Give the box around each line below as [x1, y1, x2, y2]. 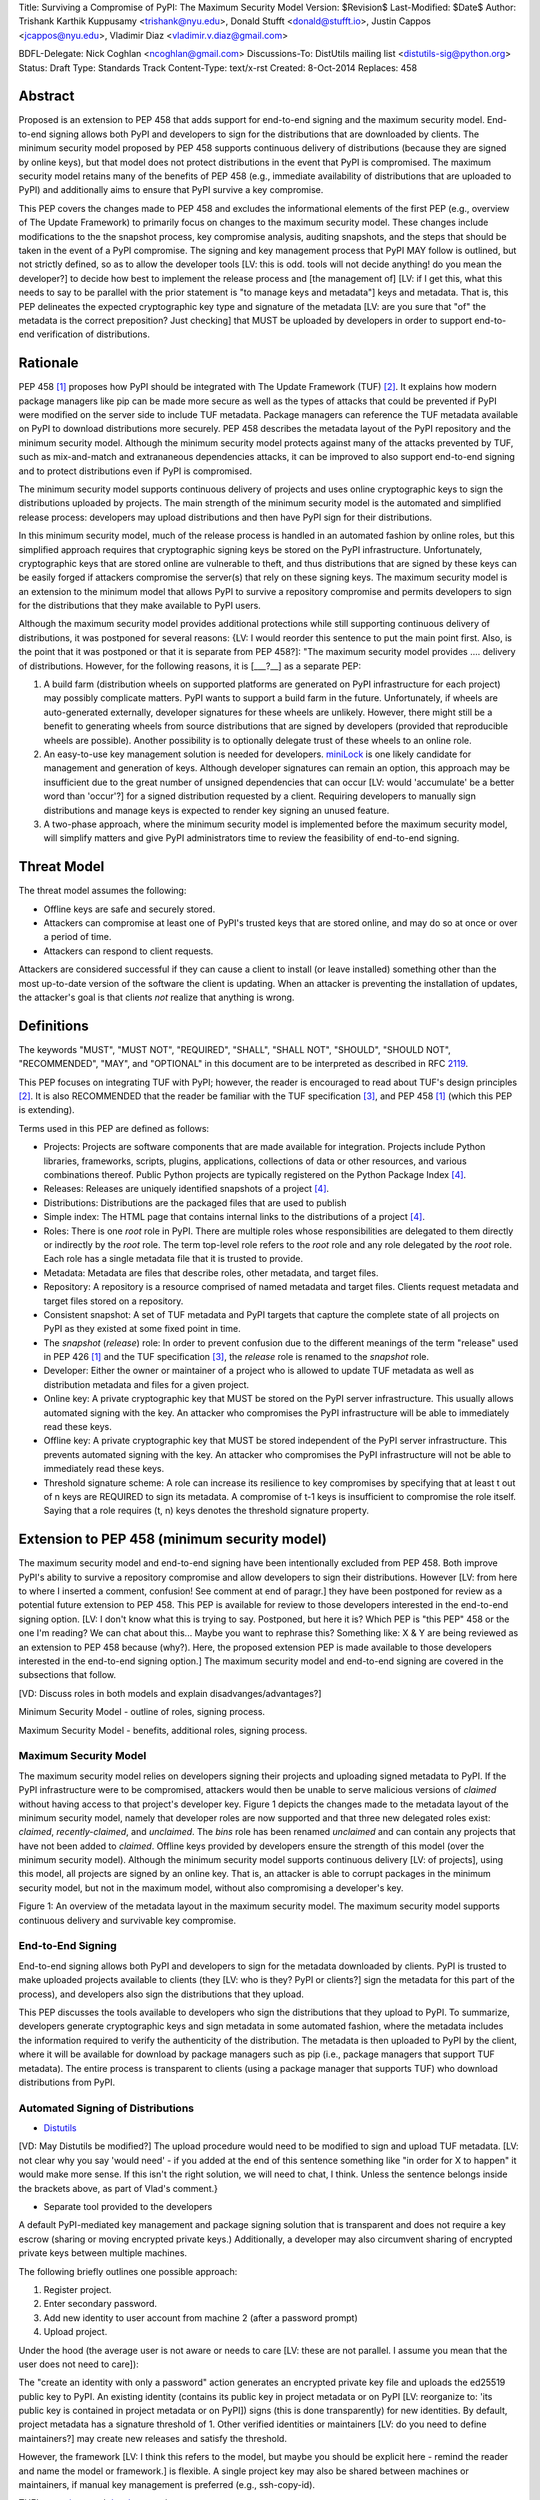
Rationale [18, 355, 79, 372]
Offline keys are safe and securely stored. [43, 903, 216, 915]
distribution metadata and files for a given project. [43, 1378, 250, 1390]
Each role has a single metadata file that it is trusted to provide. [43, 1253, 304, 1265]
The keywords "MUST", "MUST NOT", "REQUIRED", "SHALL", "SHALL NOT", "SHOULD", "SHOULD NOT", [18, 1043, 452, 1055]
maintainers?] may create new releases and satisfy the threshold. [18, 2432, 287, 2444]
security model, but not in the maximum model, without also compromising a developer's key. [18, 1881, 404, 1894]
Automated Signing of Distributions [18, 2101, 195, 2115]
